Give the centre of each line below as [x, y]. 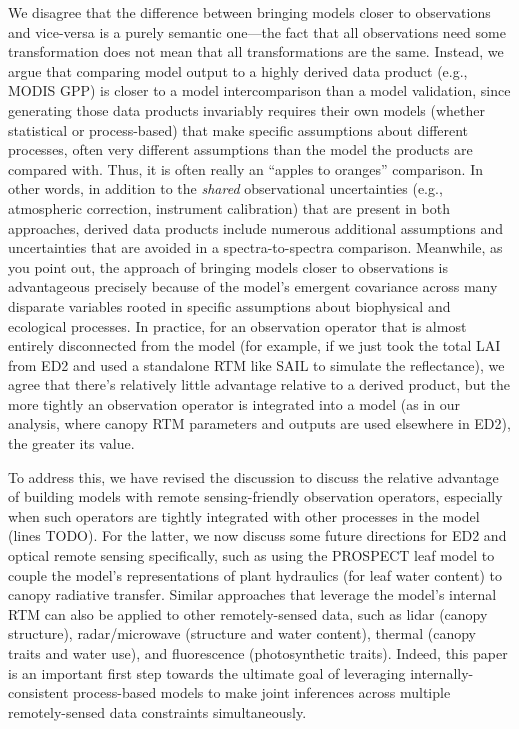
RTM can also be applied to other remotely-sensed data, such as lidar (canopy [248, 613]
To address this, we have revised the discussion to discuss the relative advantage [253, 476]
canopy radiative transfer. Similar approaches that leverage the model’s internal [252, 594]
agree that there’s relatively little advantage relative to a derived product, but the [259, 384]
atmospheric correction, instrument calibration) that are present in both [229, 207]
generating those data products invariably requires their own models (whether [246, 109]
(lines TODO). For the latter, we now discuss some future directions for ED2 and [257, 535]
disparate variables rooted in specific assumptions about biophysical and [229, 305]
